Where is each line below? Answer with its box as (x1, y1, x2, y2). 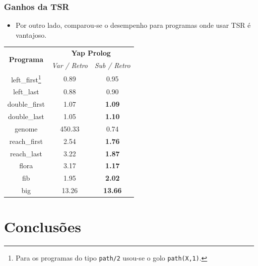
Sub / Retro (94, 60, 130, 70)
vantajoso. (15, 29, 47, 40)
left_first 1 (11, 72, 41, 84)
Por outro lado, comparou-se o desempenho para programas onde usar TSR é (15, 20, 251, 30)
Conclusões (4, 216, 81, 237)
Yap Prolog (71, 48, 111, 58)
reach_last (10, 148, 42, 158)
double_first (7, 99, 45, 109)
